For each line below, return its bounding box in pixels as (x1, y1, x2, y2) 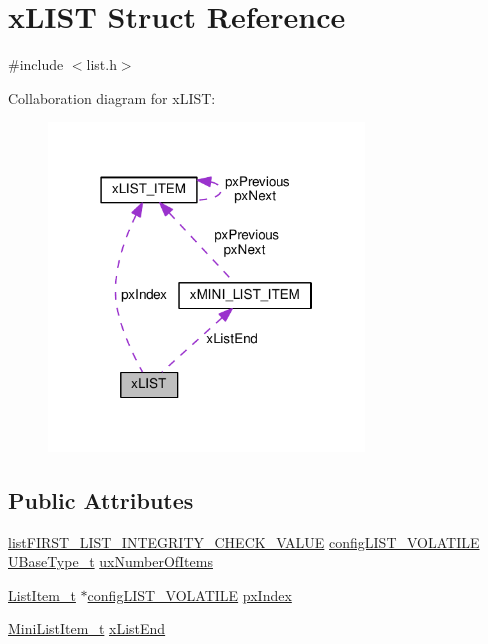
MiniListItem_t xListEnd (8, 618, 166, 639)
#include (8, 54, 64, 75)
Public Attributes (8, 484, 194, 515)
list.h (86, 54, 117, 75)
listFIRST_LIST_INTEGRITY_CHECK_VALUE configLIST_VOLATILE (8, 531, 480, 552)
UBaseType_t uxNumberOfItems (8, 551, 213, 572)
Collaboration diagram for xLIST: (8, 87, 216, 108)
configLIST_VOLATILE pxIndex (87, 584, 292, 605)
